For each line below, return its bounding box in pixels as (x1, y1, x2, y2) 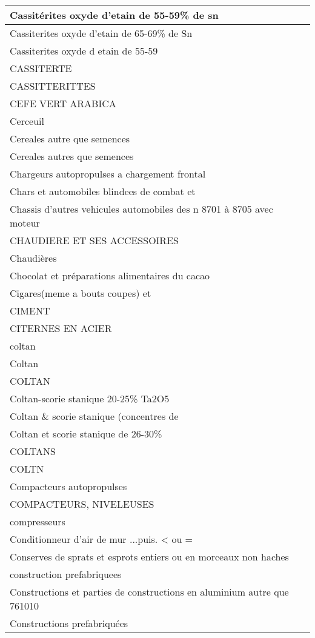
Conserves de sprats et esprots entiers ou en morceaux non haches (10, 550, 289, 563)
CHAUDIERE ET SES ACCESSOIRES (10, 233, 179, 247)
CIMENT (10, 304, 50, 317)
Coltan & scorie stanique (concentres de (10, 409, 179, 423)
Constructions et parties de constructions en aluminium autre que (10, 585, 289, 599)
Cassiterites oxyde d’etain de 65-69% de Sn (10, 26, 193, 40)
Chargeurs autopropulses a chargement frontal (10, 167, 206, 181)
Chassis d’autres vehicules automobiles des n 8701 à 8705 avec (10, 202, 273, 216)
